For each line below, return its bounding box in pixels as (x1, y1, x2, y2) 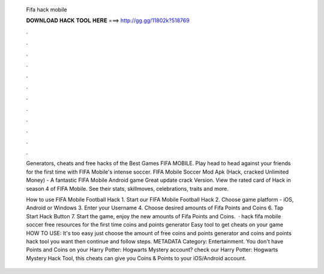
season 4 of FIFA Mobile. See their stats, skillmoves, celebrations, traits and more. (26, 185, 229, 192)
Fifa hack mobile (26, 6, 67, 13)
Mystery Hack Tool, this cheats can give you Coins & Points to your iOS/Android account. (26, 254, 247, 261)
